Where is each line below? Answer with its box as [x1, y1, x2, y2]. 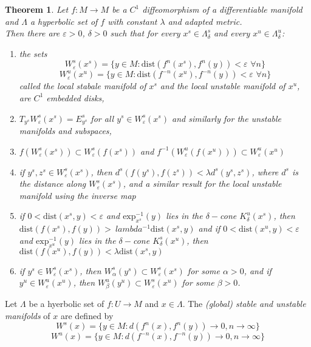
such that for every [110, 27, 180, 39]
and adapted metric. [168, 15, 242, 27]
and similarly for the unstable [171, 112, 282, 124]
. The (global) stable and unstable [182, 297, 306, 309]
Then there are [5, 27, 60, 39]
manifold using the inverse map [19, 189, 136, 201]
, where [251, 165, 279, 178]
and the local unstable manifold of [160, 79, 285, 92]
